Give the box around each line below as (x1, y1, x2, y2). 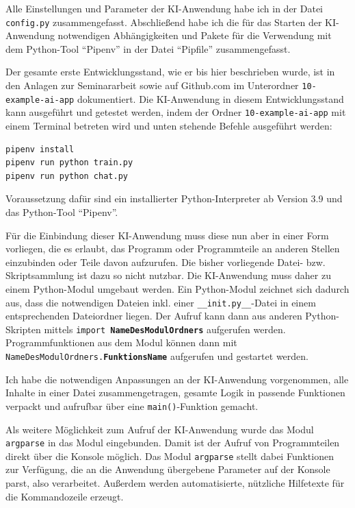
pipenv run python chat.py (5, 171, 128, 181)
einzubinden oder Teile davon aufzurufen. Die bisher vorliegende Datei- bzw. (5, 254, 326, 269)
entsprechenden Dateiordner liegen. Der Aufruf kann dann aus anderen (5, 309, 302, 323)
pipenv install (5, 144, 75, 154)
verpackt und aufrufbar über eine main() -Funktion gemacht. (5, 398, 259, 413)
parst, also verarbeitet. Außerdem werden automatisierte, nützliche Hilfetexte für (5, 476, 345, 490)
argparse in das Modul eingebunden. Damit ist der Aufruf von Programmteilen (5, 435, 340, 450)
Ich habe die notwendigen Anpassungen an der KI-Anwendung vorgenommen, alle (5, 372, 349, 386)
